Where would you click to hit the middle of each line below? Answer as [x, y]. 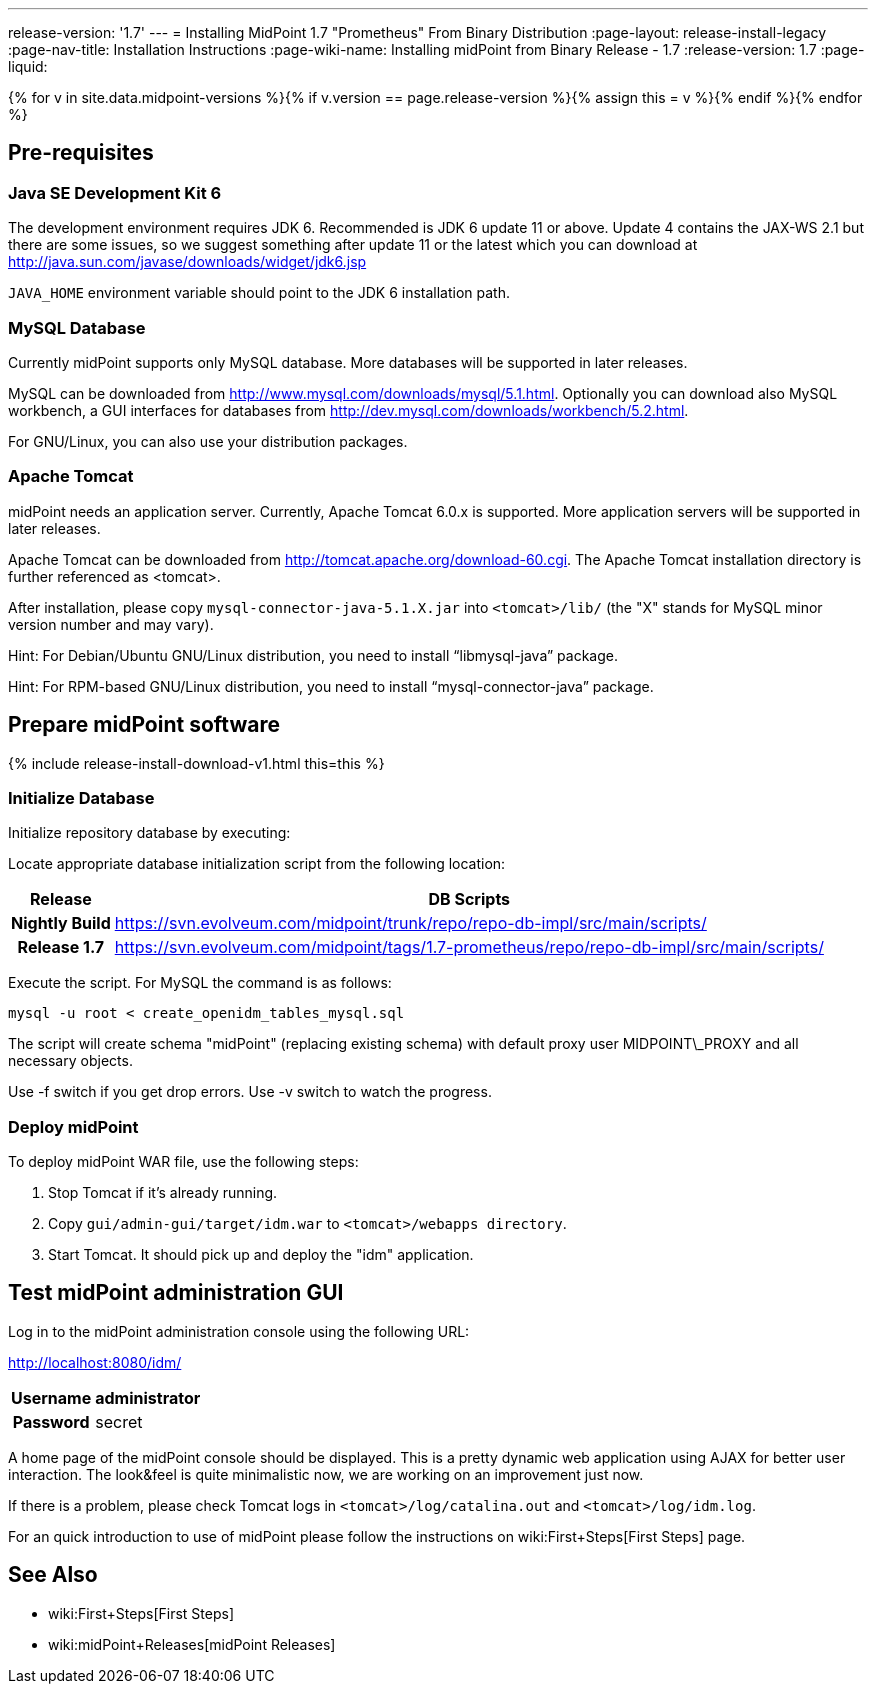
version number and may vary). [111, 624]
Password [51, 1421]
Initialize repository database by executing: [149, 833]
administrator [148, 1397]
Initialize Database [81, 797]
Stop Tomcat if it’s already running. [163, 1193]
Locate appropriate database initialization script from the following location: [257, 864]
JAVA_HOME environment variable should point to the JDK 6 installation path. [259, 293]
